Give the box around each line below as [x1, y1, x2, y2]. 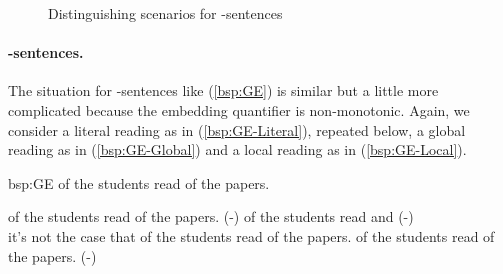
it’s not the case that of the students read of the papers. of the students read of [8, 225, 495, 246]
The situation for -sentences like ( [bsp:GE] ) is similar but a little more [8, 80, 439, 101]
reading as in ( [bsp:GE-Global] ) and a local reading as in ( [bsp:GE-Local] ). [8, 139, 467, 160]
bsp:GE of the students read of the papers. [8, 172, 270, 193]
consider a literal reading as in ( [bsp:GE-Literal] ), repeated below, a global [8, 119, 466, 140]
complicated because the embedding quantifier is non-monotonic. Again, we [8, 99, 470, 120]
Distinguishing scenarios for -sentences [48, 3, 283, 23]
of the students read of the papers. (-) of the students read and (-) [8, 206, 414, 227]
